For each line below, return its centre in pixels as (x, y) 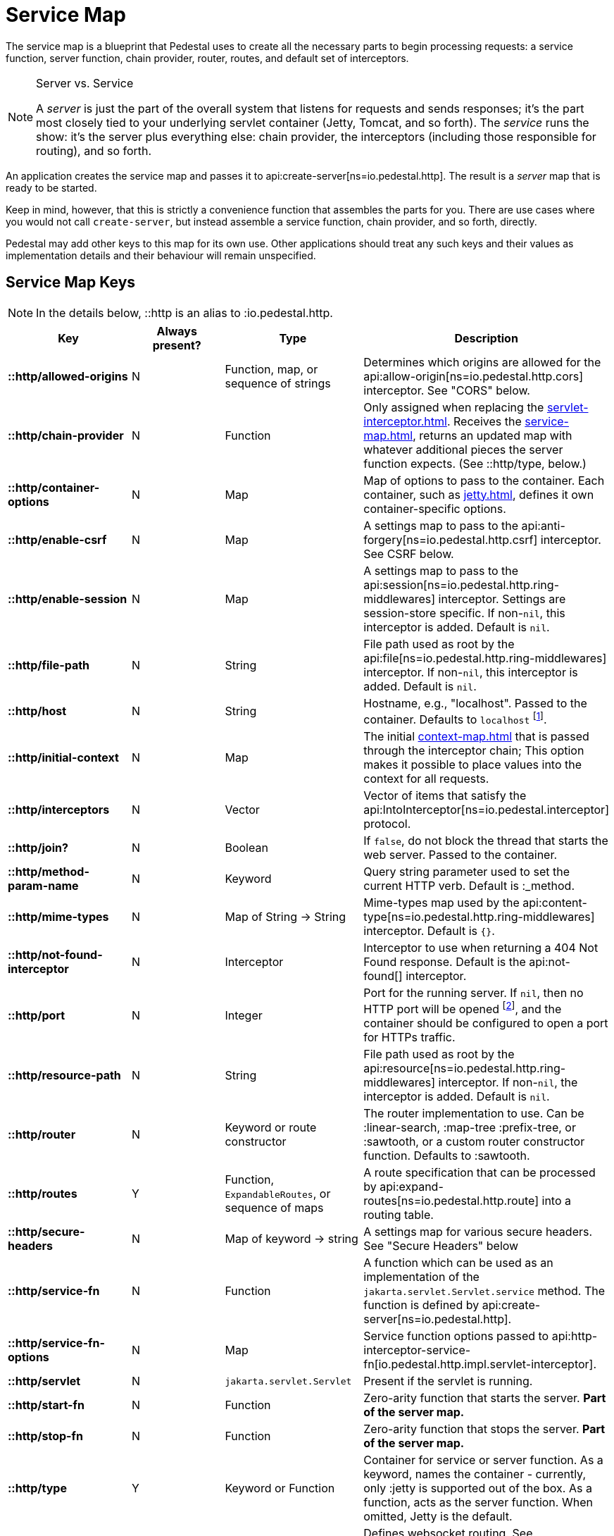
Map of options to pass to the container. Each (484, 480)
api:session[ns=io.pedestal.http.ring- (461, 584)
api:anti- (543, 525)
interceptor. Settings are (502, 599)
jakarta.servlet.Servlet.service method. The (484, 1291)
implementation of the (421, 1277)
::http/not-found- (55, 954)
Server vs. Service (85, 83)
